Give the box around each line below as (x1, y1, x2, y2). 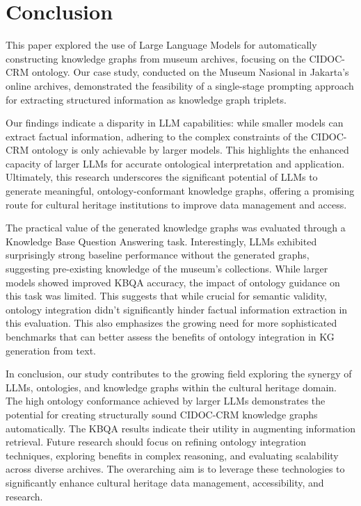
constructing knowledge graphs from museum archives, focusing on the (6, 51, 306, 65)
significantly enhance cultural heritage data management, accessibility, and (6, 475, 324, 489)
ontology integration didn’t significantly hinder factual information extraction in (6, 302, 348, 316)
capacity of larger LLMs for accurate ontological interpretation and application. (6, 156, 345, 170)
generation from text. (6, 343, 96, 357)
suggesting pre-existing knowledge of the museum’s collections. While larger (6, 261, 328, 276)
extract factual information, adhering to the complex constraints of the (6, 129, 308, 143)
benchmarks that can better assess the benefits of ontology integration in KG (6, 329, 335, 343)
